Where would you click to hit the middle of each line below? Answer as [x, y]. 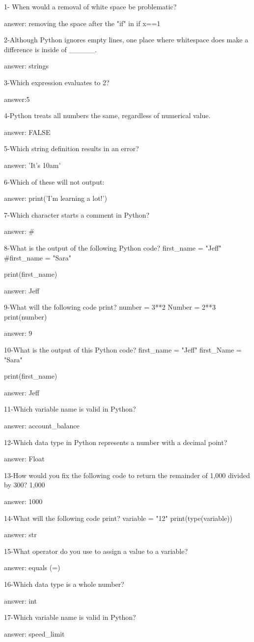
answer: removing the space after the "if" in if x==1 [82, 23]
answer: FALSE [27, 132]
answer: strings [26, 66]
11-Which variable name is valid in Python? [70, 409]
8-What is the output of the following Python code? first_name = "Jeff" [113, 247]
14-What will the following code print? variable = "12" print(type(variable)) [118, 518]
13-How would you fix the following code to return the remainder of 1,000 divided [127, 475]
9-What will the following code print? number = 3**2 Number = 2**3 [110, 307]
